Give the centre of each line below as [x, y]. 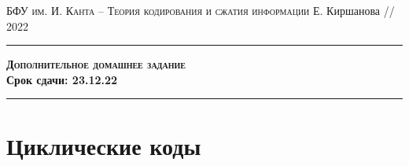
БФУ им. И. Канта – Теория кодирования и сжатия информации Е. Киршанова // [201, 10]
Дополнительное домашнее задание [96, 64]
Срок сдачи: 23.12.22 [62, 79]
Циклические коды [104, 145]
